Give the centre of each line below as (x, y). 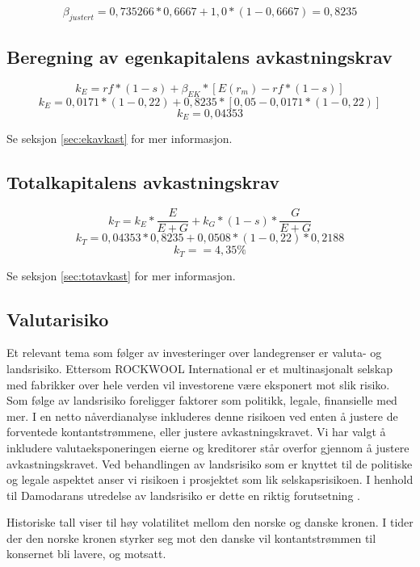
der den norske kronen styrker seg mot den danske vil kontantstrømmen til (191, 538)
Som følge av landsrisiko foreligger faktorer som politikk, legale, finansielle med (202, 400)
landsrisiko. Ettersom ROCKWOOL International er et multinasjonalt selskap (200, 368)
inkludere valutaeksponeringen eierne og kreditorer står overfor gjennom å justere (208, 447)
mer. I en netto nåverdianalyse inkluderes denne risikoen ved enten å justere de (202, 416)
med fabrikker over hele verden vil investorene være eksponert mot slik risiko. (198, 384)
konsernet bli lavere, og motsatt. (86, 554)
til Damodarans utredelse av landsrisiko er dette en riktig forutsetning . (183, 495)
